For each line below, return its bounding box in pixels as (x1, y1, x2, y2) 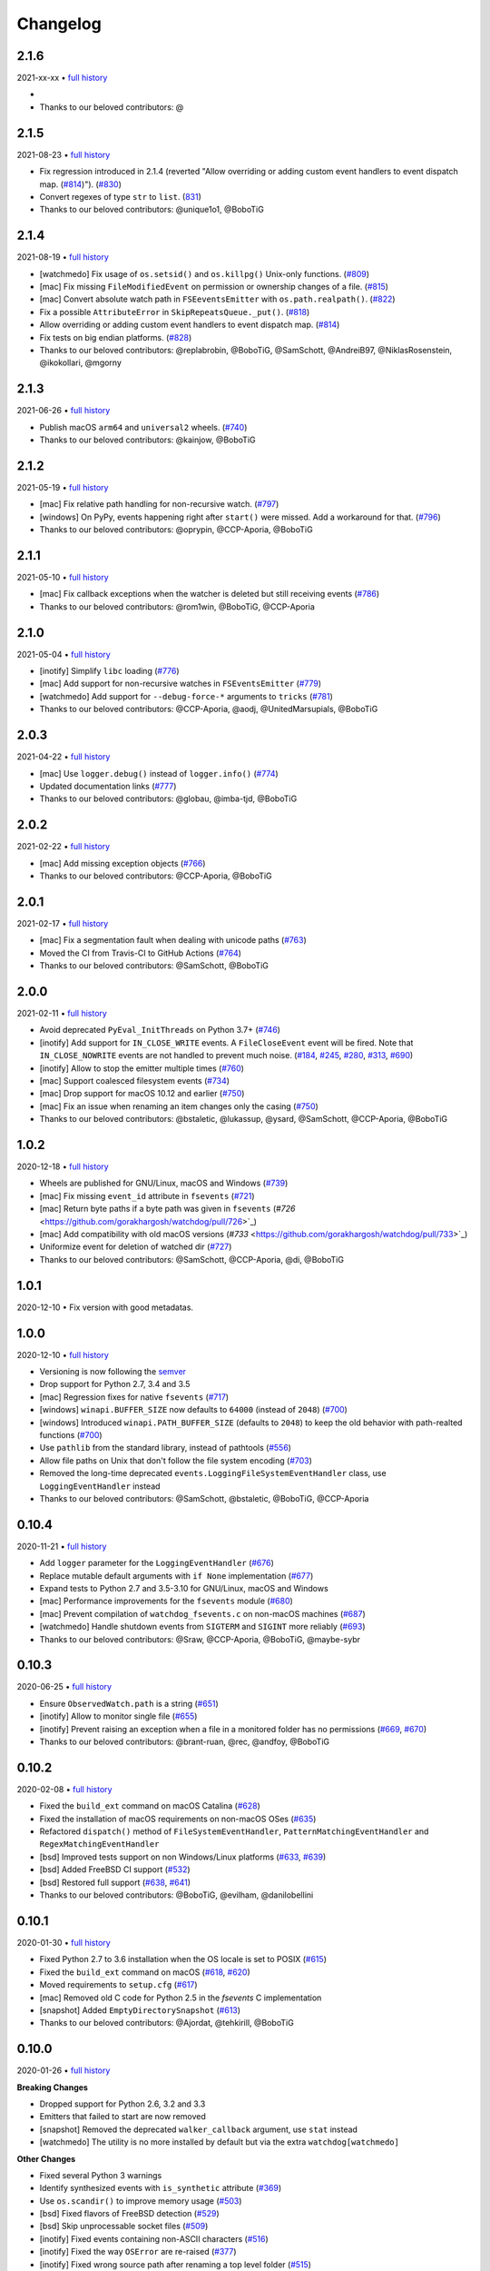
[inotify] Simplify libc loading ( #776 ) (39, 666, 181, 677)
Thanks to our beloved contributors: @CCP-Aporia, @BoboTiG (39, 870, 272, 881)
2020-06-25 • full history (16, 1681, 113, 1692)
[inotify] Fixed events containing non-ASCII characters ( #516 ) (39, 2233, 269, 2244)
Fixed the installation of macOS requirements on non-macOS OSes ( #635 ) (39, 1813, 317, 1824)
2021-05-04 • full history (16, 649, 111, 659)
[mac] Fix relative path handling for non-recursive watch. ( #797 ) (39, 499, 279, 510)
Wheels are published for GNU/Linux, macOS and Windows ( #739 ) (39, 1177, 289, 1189)
